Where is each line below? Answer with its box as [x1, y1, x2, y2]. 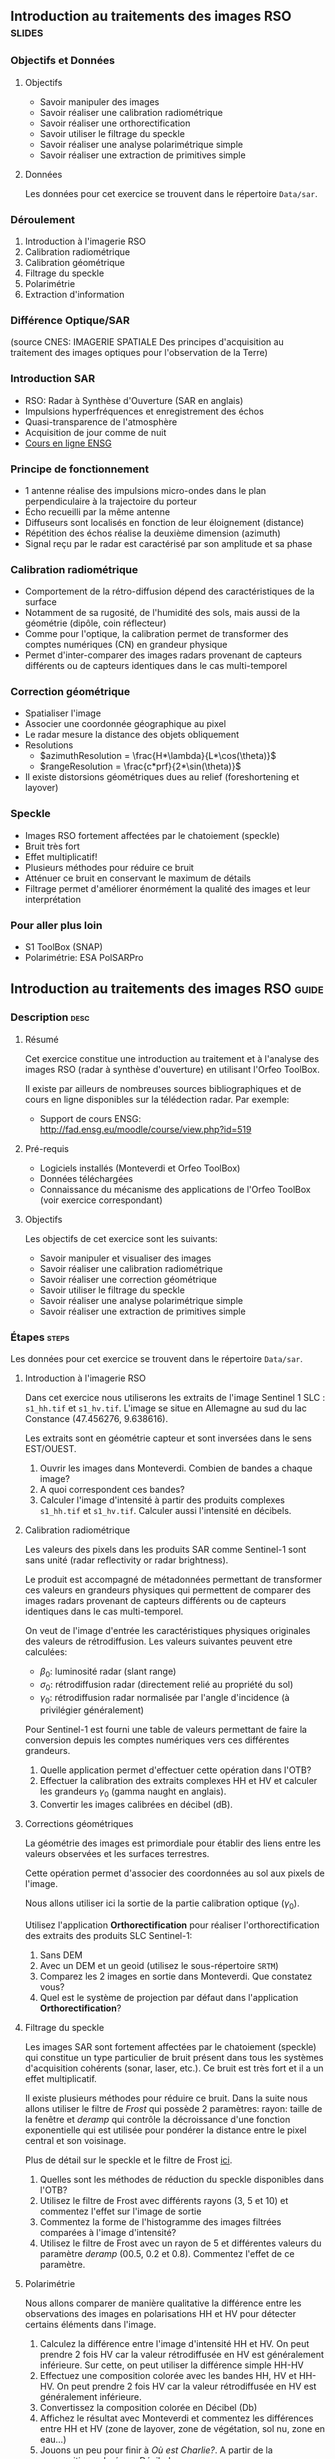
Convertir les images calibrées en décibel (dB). [39, 1799, 233, 1811]
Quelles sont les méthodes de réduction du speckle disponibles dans [39, 2174, 325, 2186]
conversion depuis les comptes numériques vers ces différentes [24, 1734, 290, 1746]
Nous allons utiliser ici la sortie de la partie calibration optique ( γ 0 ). [24, 1897, 300, 1912]
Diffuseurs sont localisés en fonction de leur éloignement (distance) [24, 516, 305, 528]
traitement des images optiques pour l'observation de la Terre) [10, 347, 268, 359]
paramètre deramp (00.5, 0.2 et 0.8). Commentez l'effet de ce [39, 2248, 295, 2260]
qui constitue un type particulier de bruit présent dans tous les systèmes [24, 2052, 324, 2064]
